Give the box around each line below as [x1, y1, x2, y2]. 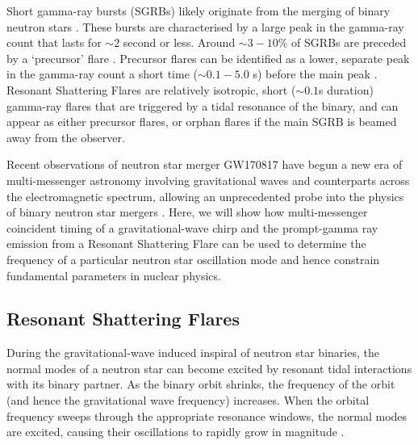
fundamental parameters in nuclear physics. [6, 267, 221, 283]
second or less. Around [123, 34, 236, 51]
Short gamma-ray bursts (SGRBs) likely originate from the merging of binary [6, 2, 391, 19]
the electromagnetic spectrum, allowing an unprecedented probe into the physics [6, 187, 404, 204]
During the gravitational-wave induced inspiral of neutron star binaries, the [6, 344, 379, 361]
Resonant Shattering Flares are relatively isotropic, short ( [6, 81, 296, 98]
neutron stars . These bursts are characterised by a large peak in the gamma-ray [6, 18, 404, 35]
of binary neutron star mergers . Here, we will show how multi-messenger [6, 204, 368, 220]
